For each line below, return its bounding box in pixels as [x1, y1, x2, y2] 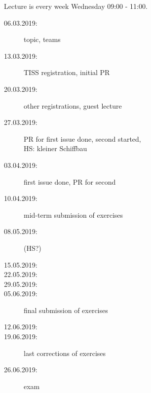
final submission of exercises [24, 305, 108, 315]
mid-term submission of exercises [24, 209, 123, 220]
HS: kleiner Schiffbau [24, 143, 87, 154]
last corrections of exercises [24, 348, 106, 358]
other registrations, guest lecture [24, 100, 122, 111]
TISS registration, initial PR [24, 67, 110, 78]
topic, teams [24, 34, 61, 44]
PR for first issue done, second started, [24, 133, 141, 144]
